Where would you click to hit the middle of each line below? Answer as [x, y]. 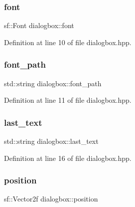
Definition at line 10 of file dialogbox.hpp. [68, 42]
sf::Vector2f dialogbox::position [51, 199]
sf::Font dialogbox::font [39, 25]
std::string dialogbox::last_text [51, 141]
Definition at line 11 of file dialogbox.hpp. [68, 100]
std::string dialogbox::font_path [53, 83]
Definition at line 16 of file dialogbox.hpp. [68, 158]
